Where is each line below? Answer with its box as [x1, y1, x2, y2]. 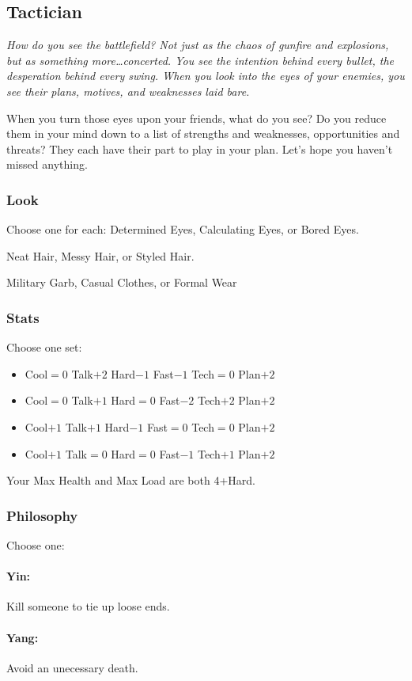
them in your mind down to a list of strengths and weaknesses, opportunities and [6, 125, 400, 142]
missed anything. [6, 156, 88, 173]
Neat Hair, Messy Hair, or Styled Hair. [6, 247, 195, 264]
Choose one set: [6, 339, 82, 356]
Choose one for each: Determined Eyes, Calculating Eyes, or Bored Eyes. [6, 221, 359, 238]
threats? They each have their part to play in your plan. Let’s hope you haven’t [6, 140, 393, 157]
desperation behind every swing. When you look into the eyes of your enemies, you [6, 67, 405, 84]
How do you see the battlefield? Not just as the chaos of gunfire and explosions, [6, 36, 389, 53]
